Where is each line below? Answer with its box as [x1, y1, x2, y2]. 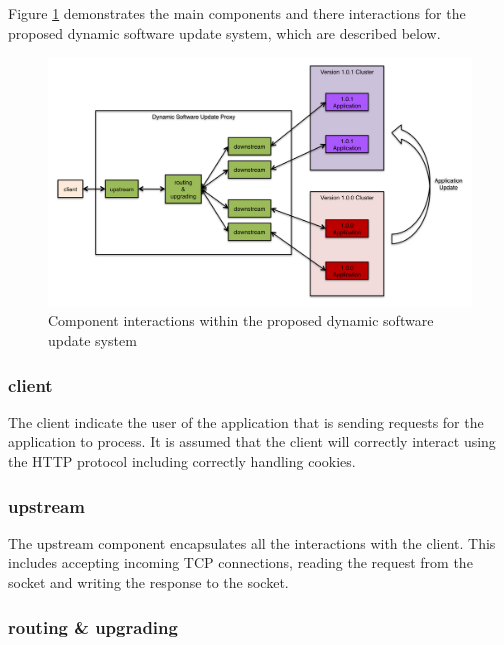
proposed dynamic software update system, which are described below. [8, 22, 441, 43]
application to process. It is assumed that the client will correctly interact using [8, 431, 496, 452]
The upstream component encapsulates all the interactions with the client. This [8, 532, 496, 553]
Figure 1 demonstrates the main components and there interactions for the [8, 3, 466, 23]
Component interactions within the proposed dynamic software [48, 310, 434, 331]
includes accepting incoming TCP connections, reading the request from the [8, 552, 473, 573]
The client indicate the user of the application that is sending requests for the [8, 411, 484, 432]
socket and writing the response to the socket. [8, 572, 289, 593]
